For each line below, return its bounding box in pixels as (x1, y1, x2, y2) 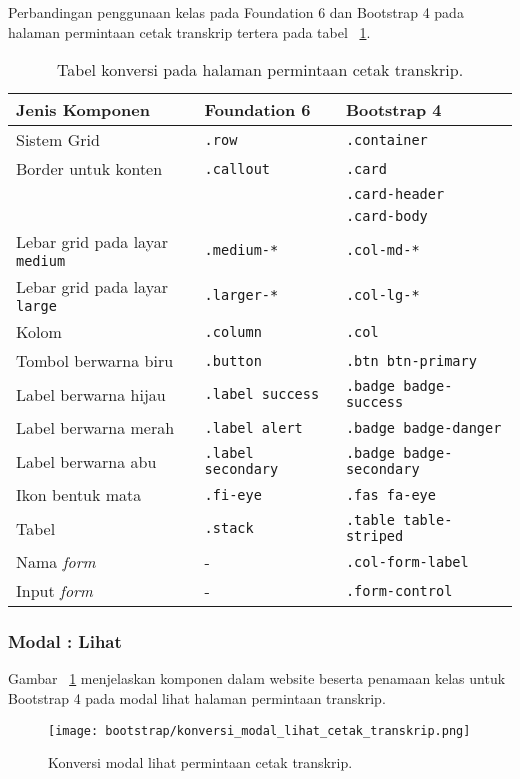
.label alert (204, 419, 303, 436)
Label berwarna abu (16, 449, 157, 473)
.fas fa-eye (345, 486, 436, 503)
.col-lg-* (345, 286, 420, 303)
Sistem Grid (16, 128, 100, 152)
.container (345, 131, 428, 148)
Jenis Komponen (16, 98, 150, 122)
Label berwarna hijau (16, 382, 166, 406)
